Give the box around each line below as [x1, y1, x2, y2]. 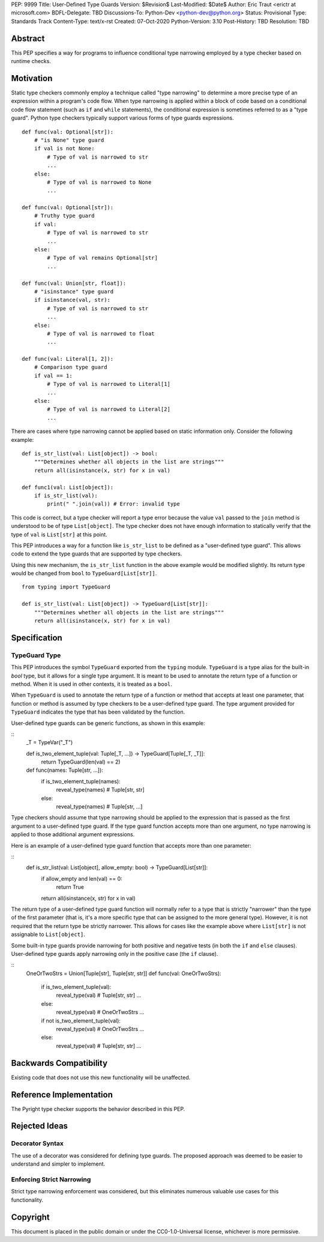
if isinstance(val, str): [34, 296, 111, 304]
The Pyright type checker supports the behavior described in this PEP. [11, 1105, 185, 1112]
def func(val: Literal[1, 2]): [22, 355, 114, 363]
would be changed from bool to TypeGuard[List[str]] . [11, 570, 157, 577]
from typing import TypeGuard [22, 584, 111, 590]
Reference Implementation [11, 1089, 113, 1100]
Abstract [11, 33, 45, 43]
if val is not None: [34, 145, 95, 152]
